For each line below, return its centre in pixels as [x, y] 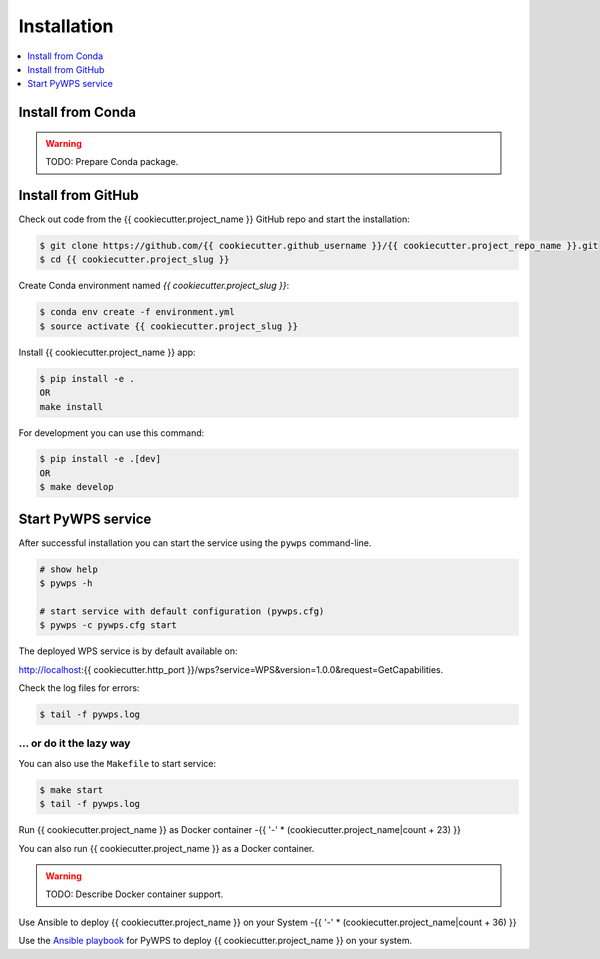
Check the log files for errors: [79, 688]
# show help [69, 569]
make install [71, 406]
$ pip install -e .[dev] [100, 459]
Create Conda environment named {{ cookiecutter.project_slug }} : [154, 286]
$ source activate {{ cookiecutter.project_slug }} [169, 326]
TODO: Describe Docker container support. [134, 894]
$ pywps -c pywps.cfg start [108, 625]
